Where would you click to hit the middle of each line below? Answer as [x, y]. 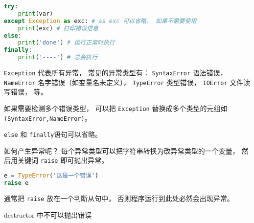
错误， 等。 [29, 92]
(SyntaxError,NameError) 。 [48, 118]
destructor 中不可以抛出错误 [48, 214]
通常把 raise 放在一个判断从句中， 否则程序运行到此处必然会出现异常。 [119, 198]
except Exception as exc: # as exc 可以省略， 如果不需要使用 [100, 21]
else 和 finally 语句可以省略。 [53, 134]
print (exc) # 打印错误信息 [58, 28]
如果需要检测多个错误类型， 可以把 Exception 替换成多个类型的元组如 [116, 108]
